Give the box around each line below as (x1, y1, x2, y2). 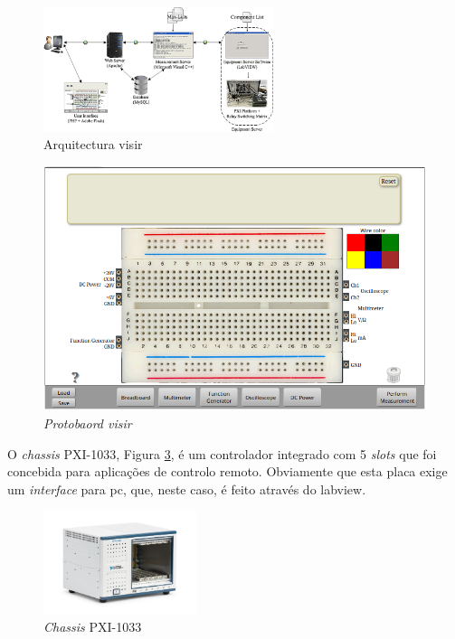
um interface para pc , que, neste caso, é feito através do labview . (7, 479, 366, 498)
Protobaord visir (43, 414, 132, 433)
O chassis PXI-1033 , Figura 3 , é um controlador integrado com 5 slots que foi (7, 444, 437, 463)
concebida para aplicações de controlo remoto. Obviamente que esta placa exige (7, 462, 448, 481)
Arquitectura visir (43, 135, 143, 154)
